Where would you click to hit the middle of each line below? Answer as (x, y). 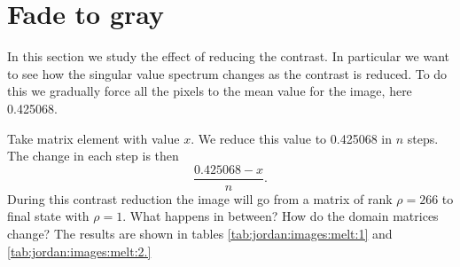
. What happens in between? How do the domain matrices (281, 216)
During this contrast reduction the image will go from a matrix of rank (200, 198)
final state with (48, 216)
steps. (423, 138)
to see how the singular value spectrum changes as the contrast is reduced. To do (227, 73)
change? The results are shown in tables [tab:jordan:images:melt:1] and (200, 233)
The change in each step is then (93, 156)
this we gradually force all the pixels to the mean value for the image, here (210, 91)
